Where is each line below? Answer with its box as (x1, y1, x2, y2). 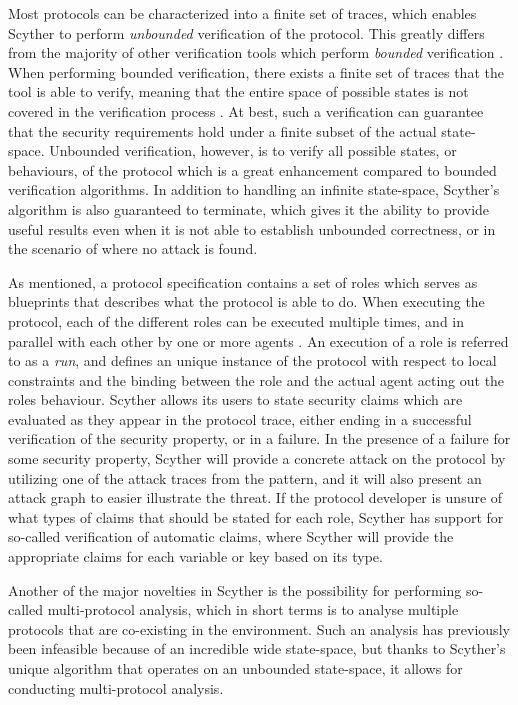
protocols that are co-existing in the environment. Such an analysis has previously (8, 618, 510, 639)
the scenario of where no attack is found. (8, 238, 258, 259)
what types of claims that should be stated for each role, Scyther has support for (8, 506, 504, 527)
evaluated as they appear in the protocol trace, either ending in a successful (8, 408, 472, 429)
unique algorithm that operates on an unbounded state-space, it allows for (8, 658, 463, 678)
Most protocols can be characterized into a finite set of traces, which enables (8, 3, 477, 23)
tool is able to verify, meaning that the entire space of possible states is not (8, 81, 469, 102)
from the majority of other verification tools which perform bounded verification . (8, 42, 504, 63)
